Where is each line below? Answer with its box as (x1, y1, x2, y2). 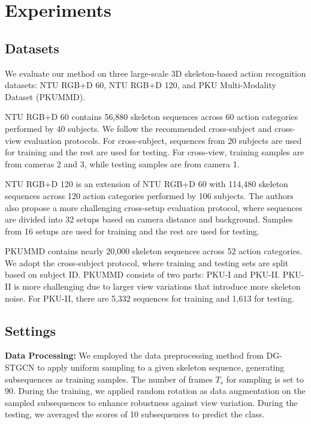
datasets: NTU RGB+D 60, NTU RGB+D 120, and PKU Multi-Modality (5, 79, 276, 91)
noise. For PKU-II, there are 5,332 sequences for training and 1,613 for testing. (5, 291, 294, 304)
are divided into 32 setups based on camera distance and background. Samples (5, 213, 293, 225)
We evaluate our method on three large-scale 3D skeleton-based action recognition (5, 67, 306, 79)
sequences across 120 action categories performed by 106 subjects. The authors (5, 189, 294, 202)
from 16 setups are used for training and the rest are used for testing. (5, 224, 260, 237)
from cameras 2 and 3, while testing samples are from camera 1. (5, 157, 240, 170)
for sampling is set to (226, 372, 304, 385)
